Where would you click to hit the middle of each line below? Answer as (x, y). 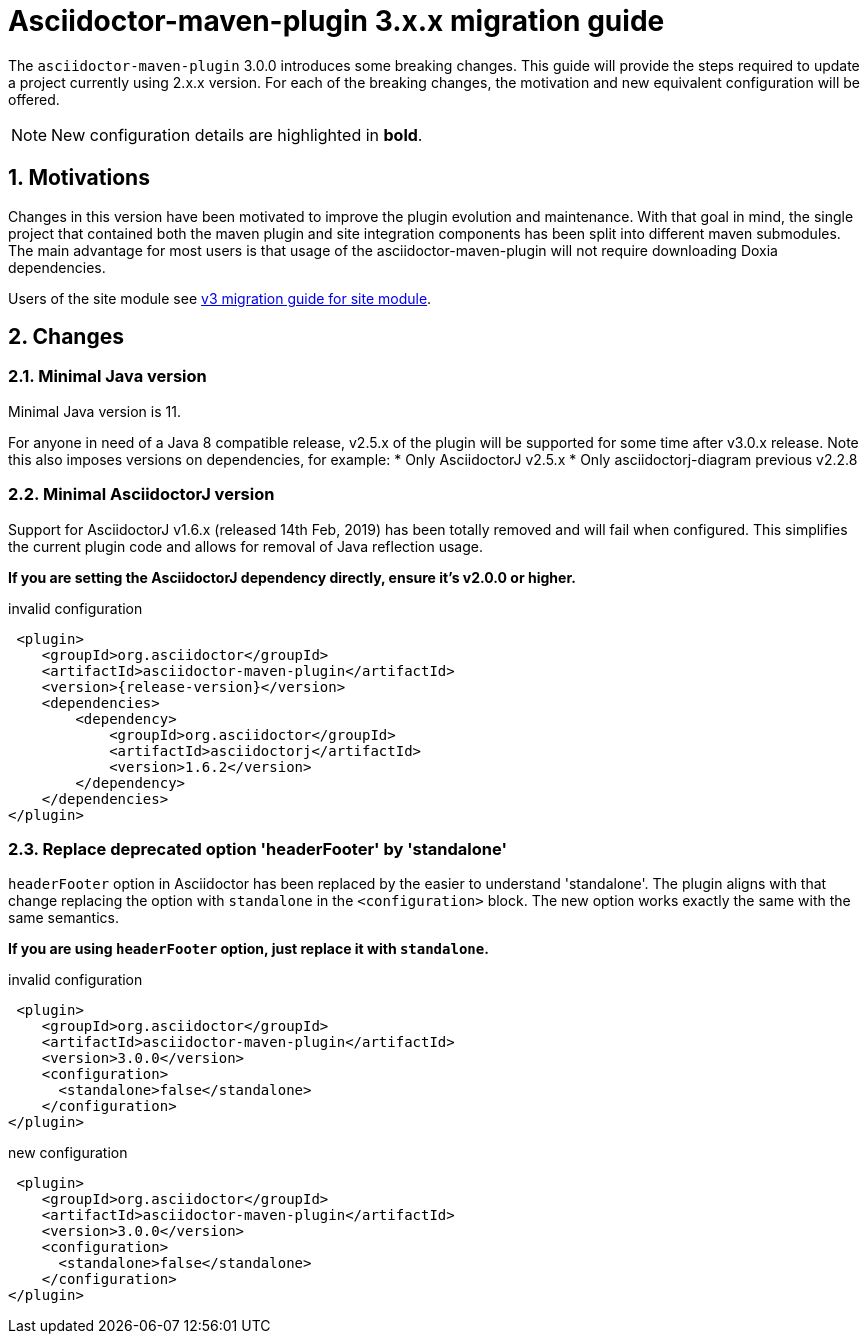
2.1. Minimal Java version (107, 376)
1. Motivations (79, 178)
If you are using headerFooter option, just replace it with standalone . (248, 949)
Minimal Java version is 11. (94, 411)
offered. (34, 99)
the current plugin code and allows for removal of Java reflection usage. (245, 546)
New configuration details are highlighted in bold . (237, 134)
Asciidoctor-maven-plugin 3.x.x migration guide (336, 21)
